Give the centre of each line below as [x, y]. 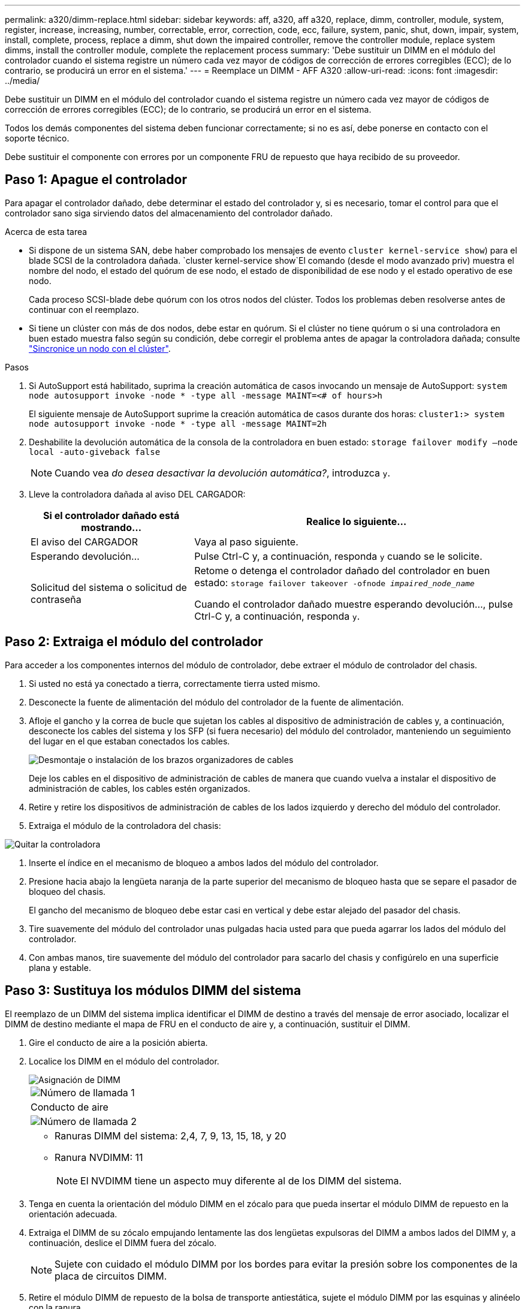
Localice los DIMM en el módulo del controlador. [124, 1061]
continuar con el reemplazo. [84, 309]
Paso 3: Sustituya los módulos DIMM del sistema [153, 991]
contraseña [56, 599]
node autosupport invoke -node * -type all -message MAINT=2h [178, 423]
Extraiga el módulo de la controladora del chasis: [125, 825]
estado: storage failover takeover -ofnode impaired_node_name [334, 582]
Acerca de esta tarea [46, 231]
